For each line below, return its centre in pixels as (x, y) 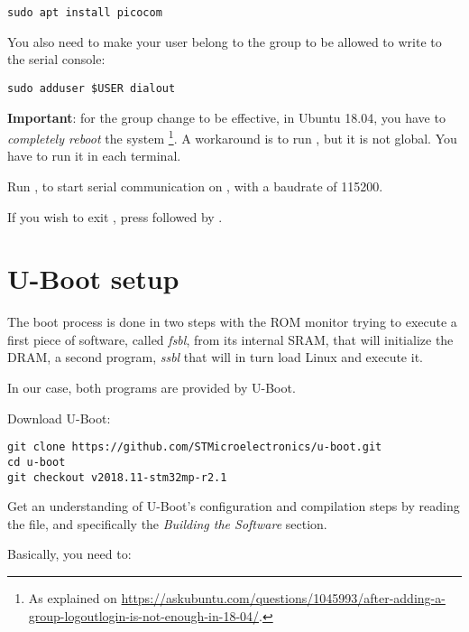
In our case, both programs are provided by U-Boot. (152, 388)
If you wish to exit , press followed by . (115, 216)
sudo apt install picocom (85, 13)
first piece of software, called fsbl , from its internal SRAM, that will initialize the (230, 339)
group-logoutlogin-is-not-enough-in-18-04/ (144, 615)
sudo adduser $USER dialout (92, 88)
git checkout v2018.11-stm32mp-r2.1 (117, 477)
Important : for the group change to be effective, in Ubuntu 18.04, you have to (226, 117)
